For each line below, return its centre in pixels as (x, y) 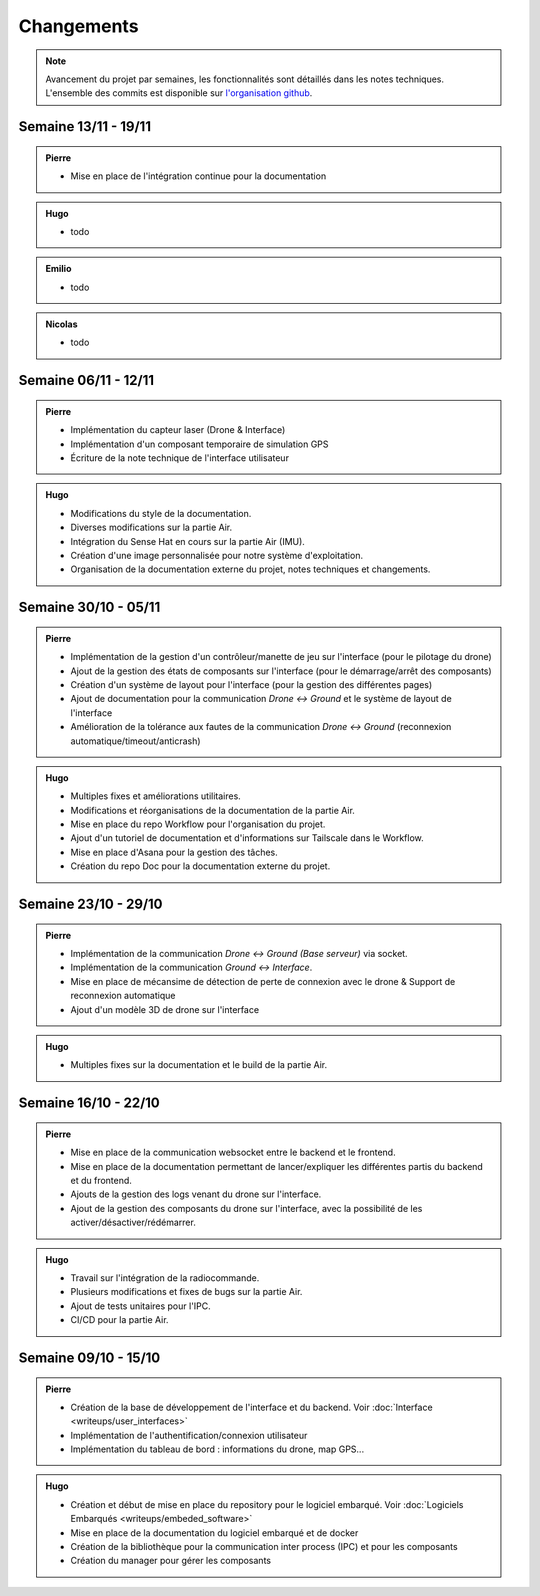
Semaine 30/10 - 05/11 (89, 607)
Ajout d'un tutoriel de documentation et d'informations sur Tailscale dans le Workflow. (247, 838)
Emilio (58, 269)
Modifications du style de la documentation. (161, 513)
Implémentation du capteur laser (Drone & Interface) (178, 430)
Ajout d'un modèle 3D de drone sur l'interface (165, 1009)
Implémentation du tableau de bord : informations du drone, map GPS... (217, 1449)
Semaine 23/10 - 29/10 (91, 904)
